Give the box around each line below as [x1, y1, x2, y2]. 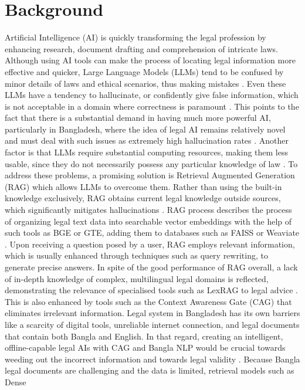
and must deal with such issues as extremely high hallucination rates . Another [5, 134, 289, 147]
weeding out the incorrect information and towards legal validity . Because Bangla [5, 352, 300, 365]
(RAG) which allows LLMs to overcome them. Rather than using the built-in [5, 180, 282, 192]
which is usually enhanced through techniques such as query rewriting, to [5, 249, 268, 262]
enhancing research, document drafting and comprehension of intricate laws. [5, 42, 278, 55]
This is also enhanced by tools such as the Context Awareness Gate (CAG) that [5, 295, 292, 307]
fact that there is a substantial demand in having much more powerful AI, [5, 111, 271, 124]
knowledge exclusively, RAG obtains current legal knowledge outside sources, [5, 192, 281, 204]
